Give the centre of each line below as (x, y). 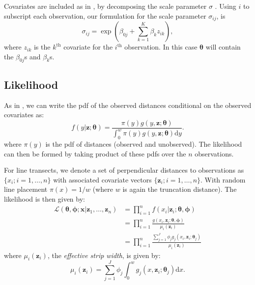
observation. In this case (161, 47)
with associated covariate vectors (102, 179)
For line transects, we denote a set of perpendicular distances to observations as (124, 170)
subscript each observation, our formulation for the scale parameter (105, 15)
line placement (26, 189)
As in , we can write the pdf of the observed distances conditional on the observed (128, 105)
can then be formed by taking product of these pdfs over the (95, 153)
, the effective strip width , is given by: (104, 255)
